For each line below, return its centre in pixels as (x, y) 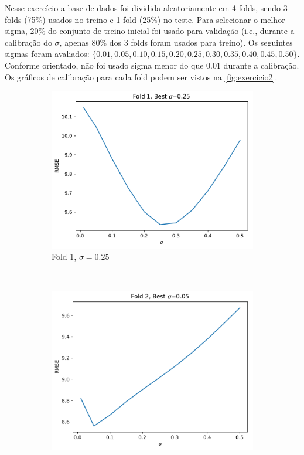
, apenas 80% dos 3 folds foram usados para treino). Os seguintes (176, 42)
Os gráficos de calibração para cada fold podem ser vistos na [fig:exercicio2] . (141, 77)
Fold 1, (64, 257)
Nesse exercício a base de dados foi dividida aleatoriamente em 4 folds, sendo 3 (146, 8)
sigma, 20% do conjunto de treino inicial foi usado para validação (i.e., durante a (150, 31)
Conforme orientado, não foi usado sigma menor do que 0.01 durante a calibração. (152, 65)
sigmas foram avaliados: (47, 54)
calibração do (28, 42)
